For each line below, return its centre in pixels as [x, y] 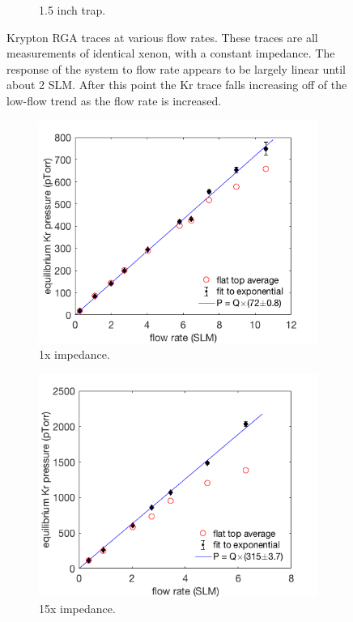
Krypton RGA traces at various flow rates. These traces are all [162, 37]
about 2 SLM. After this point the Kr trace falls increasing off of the [177, 85]
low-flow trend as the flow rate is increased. [114, 100]
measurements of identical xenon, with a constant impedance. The [171, 53]
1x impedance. [74, 354]
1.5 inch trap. [72, 10]
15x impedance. [77, 608]
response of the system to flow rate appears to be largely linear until [176, 68]
